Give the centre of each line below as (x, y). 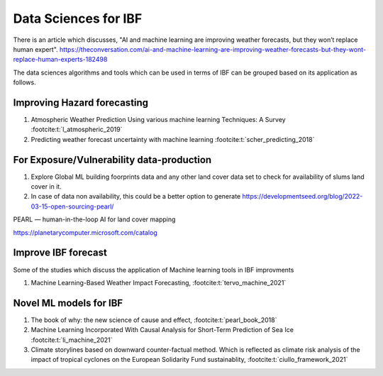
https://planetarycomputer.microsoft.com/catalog (85, 232)
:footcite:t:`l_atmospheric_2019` (77, 129)
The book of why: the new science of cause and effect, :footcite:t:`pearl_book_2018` (154, 320)
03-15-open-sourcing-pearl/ (72, 206)
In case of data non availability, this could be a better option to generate (136, 197)
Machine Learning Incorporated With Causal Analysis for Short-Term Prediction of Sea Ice (162, 330)
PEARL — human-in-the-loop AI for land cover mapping (94, 219)
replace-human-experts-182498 (60, 60)
